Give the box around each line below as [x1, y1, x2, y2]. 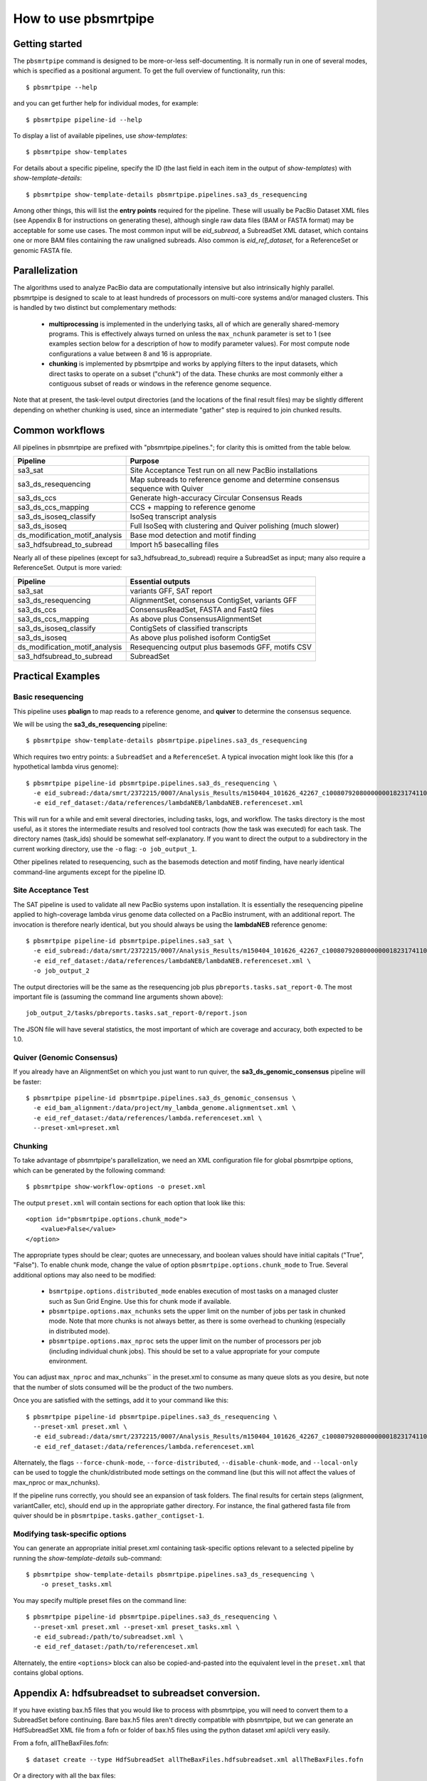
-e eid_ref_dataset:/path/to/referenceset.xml [33, 1643, 199, 1651]
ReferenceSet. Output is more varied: [13, 564, 122, 572]
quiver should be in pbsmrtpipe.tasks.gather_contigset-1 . [13, 1511, 204, 1520]
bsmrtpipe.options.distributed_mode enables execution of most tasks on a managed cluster [48, 1287, 339, 1296]
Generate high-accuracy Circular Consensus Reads [130, 493, 302, 503]
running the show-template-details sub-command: [13, 1554, 162, 1562]
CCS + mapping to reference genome [130, 502, 256, 512]
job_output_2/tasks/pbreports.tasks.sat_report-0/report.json [26, 1009, 248, 1017]
